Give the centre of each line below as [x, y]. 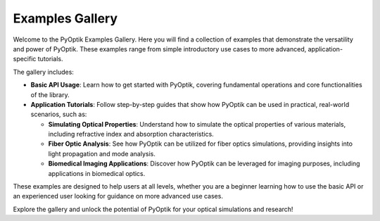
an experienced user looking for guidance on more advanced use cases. [118, 196]
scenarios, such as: [59, 114]
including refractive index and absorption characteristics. [131, 134]
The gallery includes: [43, 72]
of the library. [50, 94]
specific [25, 59]
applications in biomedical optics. [97, 173]
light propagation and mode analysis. [102, 153]
